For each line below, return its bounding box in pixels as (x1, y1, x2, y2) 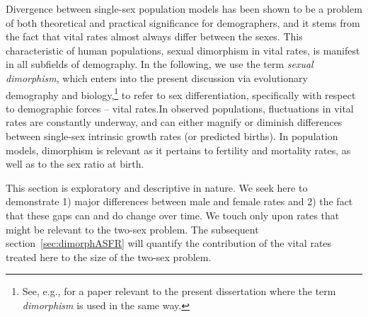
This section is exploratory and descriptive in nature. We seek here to (6, 180, 308, 195)
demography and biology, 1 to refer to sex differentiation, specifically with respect (6, 85, 356, 102)
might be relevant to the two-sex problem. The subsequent (6, 221, 259, 236)
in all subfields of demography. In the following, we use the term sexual (6, 57, 314, 71)
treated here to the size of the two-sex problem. (6, 249, 212, 264)
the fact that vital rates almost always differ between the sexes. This (6, 29, 303, 44)
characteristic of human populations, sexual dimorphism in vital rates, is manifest (6, 42, 360, 57)
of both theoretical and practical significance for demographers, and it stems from (6, 15, 360, 30)
